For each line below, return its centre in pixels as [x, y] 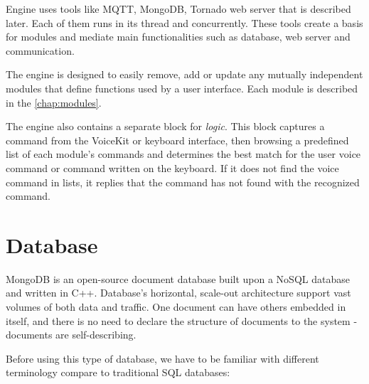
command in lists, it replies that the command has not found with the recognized [183, 182]
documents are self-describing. [71, 335]
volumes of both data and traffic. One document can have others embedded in [176, 307]
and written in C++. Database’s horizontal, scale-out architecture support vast [178, 293]
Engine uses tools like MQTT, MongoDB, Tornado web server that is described [178, 9]
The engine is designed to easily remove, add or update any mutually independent [184, 74]
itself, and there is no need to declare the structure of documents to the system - [182, 320]
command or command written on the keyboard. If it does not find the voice [172, 167]
